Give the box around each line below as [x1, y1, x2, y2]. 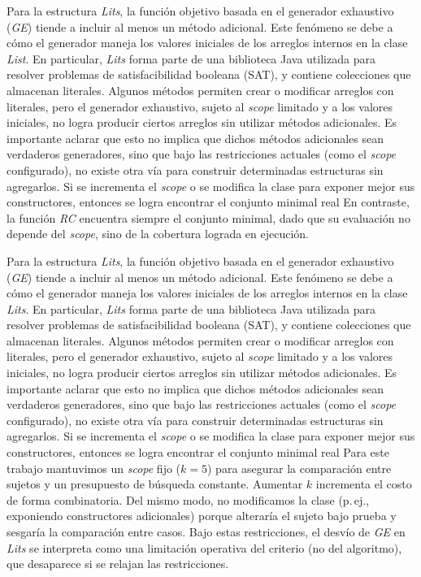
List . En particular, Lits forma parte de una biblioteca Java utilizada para [7, 50, 375, 67]
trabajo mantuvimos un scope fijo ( [7, 459, 181, 476]
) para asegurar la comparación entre [207, 459, 392, 476]
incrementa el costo [315, 475, 412, 492]
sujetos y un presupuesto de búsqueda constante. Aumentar [7, 475, 303, 492]
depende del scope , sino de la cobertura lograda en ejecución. [7, 225, 309, 242]
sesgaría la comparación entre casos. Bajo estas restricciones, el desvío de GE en [7, 523, 406, 540]
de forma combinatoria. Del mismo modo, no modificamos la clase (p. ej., [7, 491, 370, 508]
